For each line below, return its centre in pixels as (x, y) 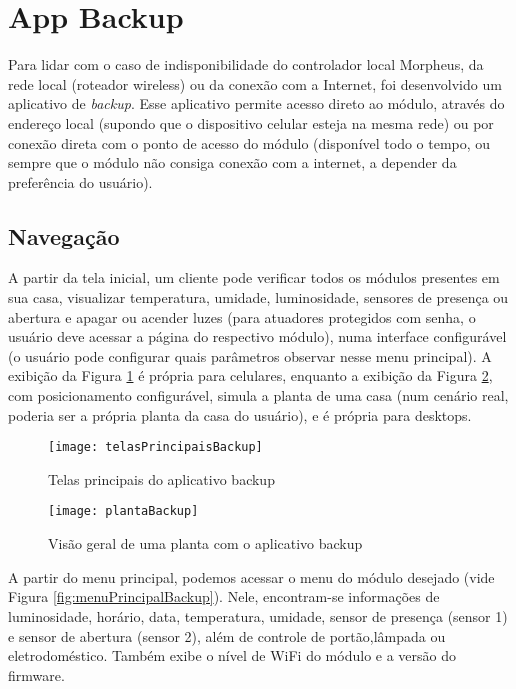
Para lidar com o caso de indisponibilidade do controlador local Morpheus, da (246, 64)
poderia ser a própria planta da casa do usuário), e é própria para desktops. (240, 414)
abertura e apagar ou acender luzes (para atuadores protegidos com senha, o (242, 316)
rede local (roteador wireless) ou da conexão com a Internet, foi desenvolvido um (255, 83)
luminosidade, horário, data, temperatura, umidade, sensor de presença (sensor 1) (258, 615)
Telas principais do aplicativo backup (161, 478)
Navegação (64, 235)
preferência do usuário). (80, 181)
